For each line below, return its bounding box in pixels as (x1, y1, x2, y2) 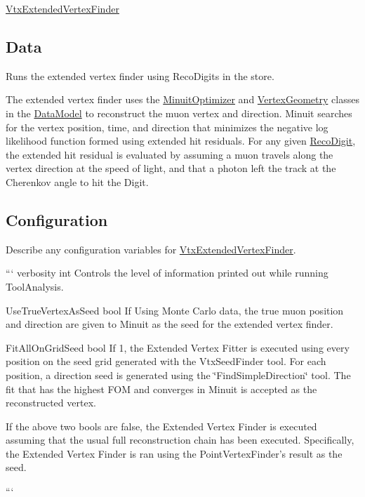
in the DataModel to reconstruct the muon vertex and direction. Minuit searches (6, 105, 352, 120)
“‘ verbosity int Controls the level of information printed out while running (6, 265, 328, 280)
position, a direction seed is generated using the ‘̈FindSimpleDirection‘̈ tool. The (6, 367, 351, 382)
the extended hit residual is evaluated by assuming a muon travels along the (6, 147, 333, 161)
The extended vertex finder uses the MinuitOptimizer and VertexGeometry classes (6, 92, 359, 107)
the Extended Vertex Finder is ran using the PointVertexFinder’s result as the (6, 446, 343, 460)
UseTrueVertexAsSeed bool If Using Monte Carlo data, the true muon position (6, 303, 344, 317)
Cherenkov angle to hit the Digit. (6, 174, 149, 189)
